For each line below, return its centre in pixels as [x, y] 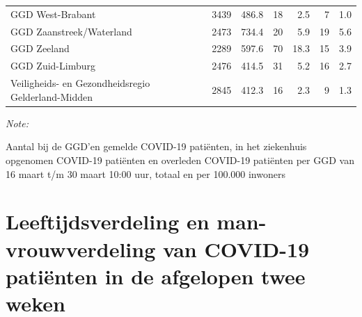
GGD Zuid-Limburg [53, 66]
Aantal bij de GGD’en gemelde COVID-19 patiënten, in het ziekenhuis [156, 146]
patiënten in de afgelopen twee [156, 276]
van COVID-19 [236, 249]
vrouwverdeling [81, 249]
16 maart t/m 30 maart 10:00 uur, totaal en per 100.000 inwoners [145, 173]
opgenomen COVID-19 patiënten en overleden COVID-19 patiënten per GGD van [180, 160]
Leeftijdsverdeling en [108, 221]
